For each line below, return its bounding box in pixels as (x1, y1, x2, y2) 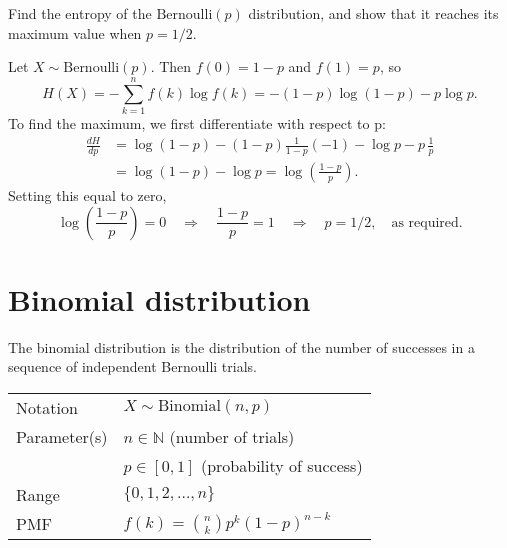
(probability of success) (200, 453, 363, 477)
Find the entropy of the (8, 3, 152, 23)
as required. (391, 215, 463, 230)
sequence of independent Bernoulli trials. (8, 356, 257, 377)
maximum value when (8, 22, 142, 43)
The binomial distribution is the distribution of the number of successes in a (8, 336, 475, 357)
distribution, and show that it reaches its (248, 3, 499, 23)
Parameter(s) (16, 424, 108, 448)
